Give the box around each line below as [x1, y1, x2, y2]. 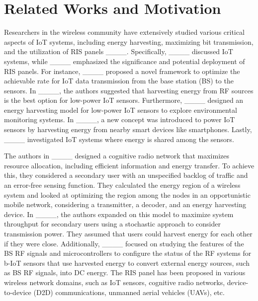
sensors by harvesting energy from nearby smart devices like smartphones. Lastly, [4, 124, 252, 135]
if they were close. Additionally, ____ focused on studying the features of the [4, 238, 244, 248]
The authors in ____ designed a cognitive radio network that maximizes [4, 150, 229, 161]
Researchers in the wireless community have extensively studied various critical [4, 27, 245, 37]
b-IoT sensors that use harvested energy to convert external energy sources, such [4, 257, 250, 268]
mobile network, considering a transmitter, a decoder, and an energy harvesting [4, 199, 247, 210]
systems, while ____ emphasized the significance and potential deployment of [4, 56, 245, 66]
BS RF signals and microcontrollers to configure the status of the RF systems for [4, 248, 252, 258]
